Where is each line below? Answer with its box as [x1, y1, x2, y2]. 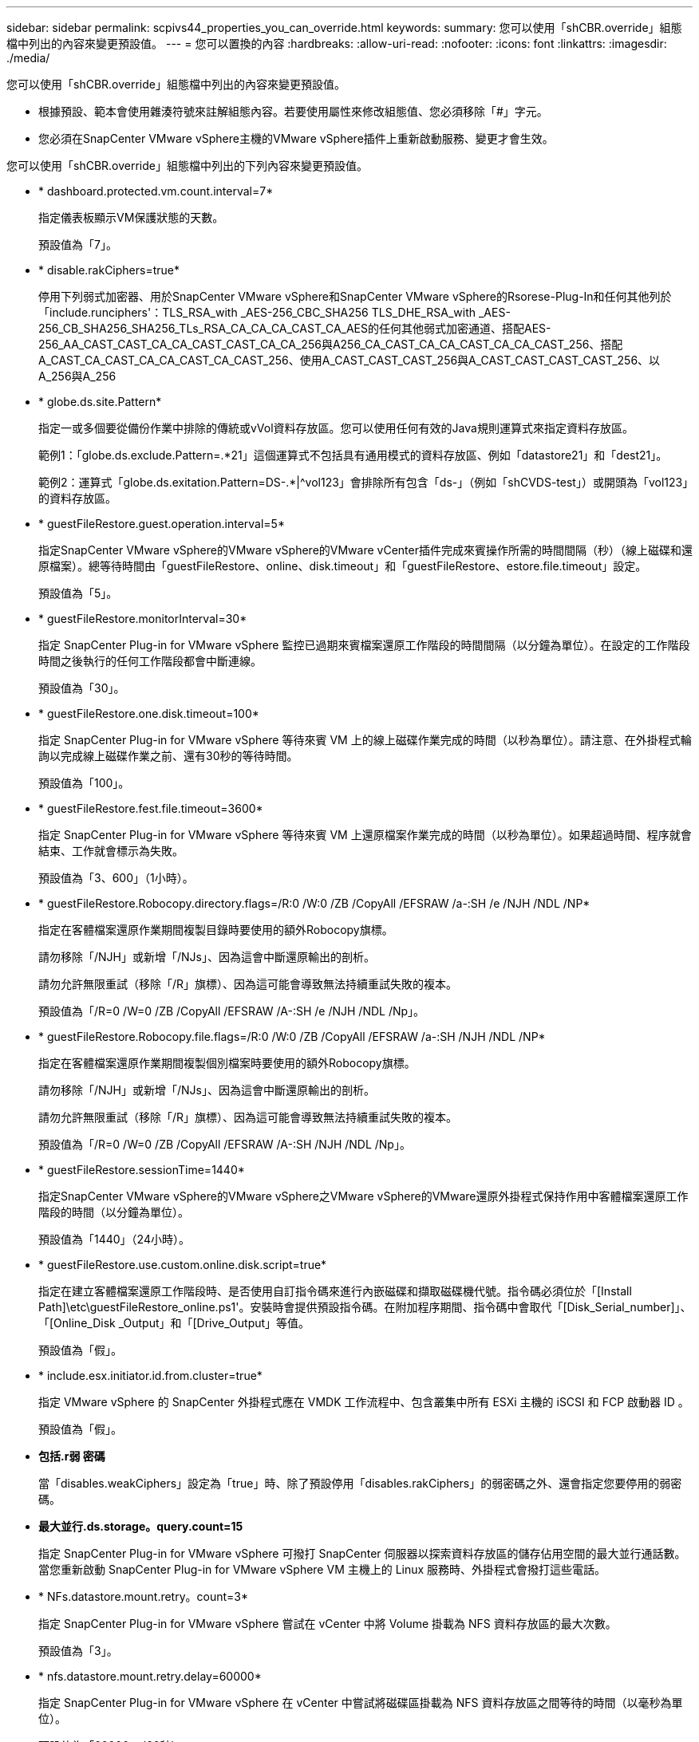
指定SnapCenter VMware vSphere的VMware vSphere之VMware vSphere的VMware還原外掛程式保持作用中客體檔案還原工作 [38, 1189, 689, 1203]
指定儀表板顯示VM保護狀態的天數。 [38, 211, 224, 224]
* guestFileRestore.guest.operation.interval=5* [38, 517, 285, 530]
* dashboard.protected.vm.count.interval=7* [38, 184, 274, 198]
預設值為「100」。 [38, 776, 130, 790]
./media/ [6, 51, 50, 65]
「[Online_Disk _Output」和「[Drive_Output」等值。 [38, 1316, 310, 1330]
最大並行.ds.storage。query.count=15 [38, 1519, 243, 1533]
